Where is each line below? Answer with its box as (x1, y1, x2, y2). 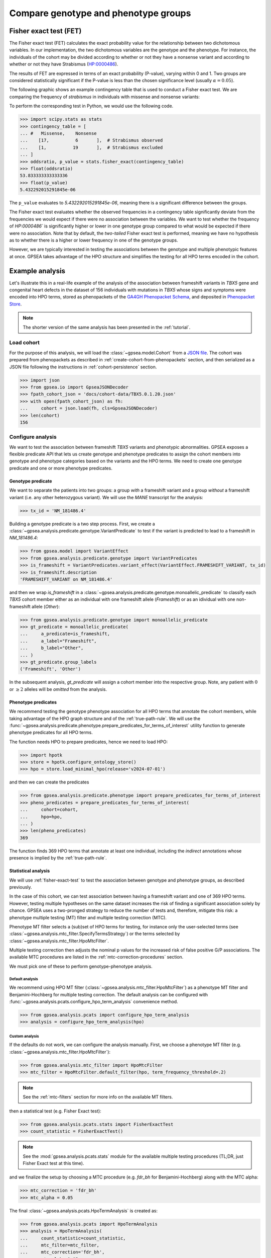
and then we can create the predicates (9, 779, 89, 785)
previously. (9, 884, 32, 890)
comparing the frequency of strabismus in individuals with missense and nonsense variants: (9, 94, 200, 100)
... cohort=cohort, (20, 807, 79, 813)
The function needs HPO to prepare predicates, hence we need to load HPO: (9, 739, 168, 745)
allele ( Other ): (32, 603, 60, 609)
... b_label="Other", (20, 645, 84, 651)
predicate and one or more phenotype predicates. (9, 465, 112, 471)
